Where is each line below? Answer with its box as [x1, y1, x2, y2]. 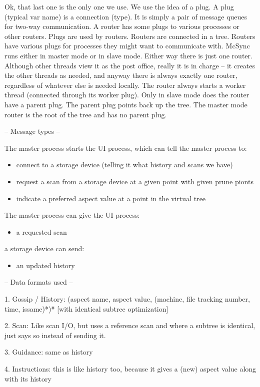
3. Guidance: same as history [4, 347, 93, 357]
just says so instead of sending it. [4, 330, 106, 340]
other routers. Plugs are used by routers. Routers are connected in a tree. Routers [4, 30, 255, 41]
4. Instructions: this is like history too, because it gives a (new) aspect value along [4, 364, 256, 374]
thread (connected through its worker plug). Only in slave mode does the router [4, 89, 249, 100]
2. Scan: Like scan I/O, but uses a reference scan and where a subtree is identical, [4, 320, 255, 331]
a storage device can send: [4, 243, 84, 254]
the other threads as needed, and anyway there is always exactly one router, [4, 70, 237, 80]
